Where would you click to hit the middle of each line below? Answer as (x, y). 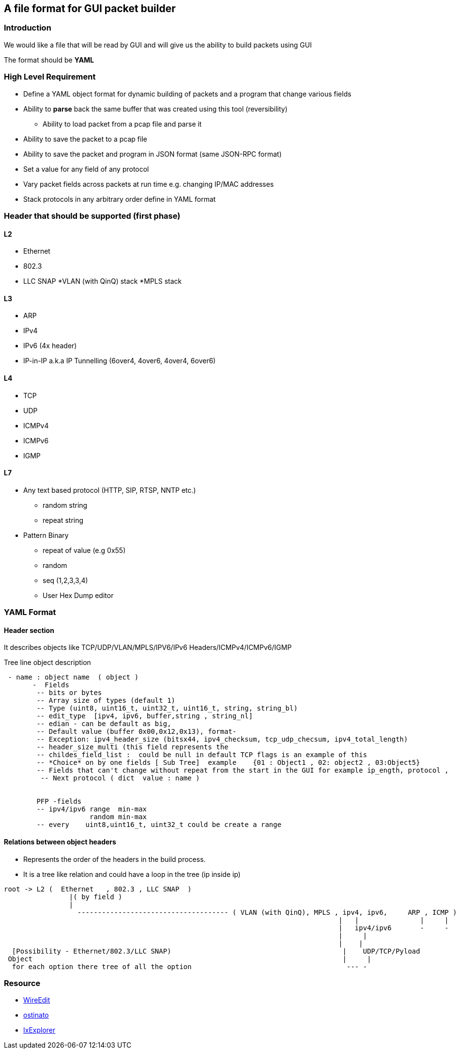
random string (65, 505)
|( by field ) (96, 897)
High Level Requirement (50, 77)
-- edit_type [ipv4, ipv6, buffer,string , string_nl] (145, 716)
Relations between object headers (60, 842)
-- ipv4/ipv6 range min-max (92, 809)
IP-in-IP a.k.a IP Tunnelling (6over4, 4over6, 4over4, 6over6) (120, 361)
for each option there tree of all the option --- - (190, 966)
